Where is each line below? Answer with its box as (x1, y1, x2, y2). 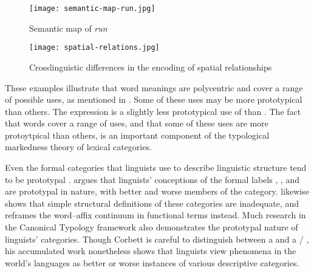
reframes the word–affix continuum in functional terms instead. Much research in (5, 209, 306, 221)
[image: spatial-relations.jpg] (29, 43, 160, 52)
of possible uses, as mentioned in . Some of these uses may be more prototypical (5, 93, 302, 106)
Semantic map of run (29, 21, 108, 34)
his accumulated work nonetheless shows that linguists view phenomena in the (5, 244, 296, 257)
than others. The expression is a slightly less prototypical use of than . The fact (5, 105, 301, 117)
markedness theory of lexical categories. (5, 140, 152, 153)
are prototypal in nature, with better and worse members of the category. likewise (5, 185, 309, 198)
